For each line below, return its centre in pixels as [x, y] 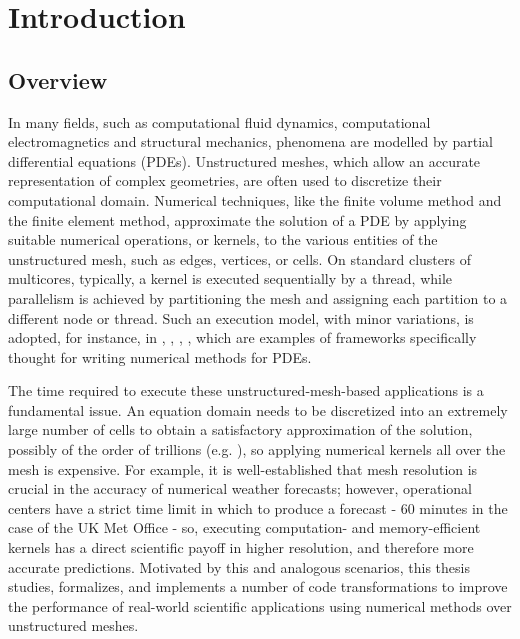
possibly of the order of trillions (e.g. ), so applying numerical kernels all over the [257, 449]
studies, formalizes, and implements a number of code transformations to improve [258, 586]
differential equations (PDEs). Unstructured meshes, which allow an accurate [244, 160]
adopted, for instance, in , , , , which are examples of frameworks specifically [242, 337]
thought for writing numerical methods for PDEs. [160, 356]
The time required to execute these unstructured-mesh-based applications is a [246, 390]
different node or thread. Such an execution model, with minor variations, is [241, 317]
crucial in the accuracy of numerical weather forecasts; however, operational [240, 488]
